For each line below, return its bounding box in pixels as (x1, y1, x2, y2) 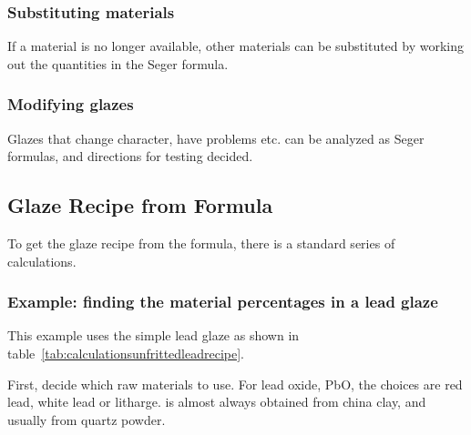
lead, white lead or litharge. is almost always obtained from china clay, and (7, 392, 426, 411)
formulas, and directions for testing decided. (7, 147, 253, 166)
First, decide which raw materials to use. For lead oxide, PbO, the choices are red (7, 374, 463, 393)
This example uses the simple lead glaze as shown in (7, 326, 300, 345)
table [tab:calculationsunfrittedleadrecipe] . (7, 344, 245, 363)
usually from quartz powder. (7, 410, 166, 429)
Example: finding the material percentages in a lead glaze (7, 290, 438, 313)
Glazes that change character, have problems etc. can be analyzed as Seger (7, 128, 425, 147)
